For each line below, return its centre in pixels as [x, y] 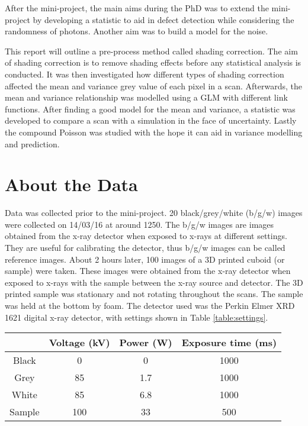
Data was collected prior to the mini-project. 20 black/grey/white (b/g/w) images [154, 213]
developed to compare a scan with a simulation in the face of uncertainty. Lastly [151, 120]
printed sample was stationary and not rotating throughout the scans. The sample [154, 294]
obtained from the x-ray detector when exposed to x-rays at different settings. [146, 236]
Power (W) [146, 343]
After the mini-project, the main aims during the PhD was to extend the [137, 8]
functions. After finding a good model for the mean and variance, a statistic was [150, 109]
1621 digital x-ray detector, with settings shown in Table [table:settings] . [137, 317]
